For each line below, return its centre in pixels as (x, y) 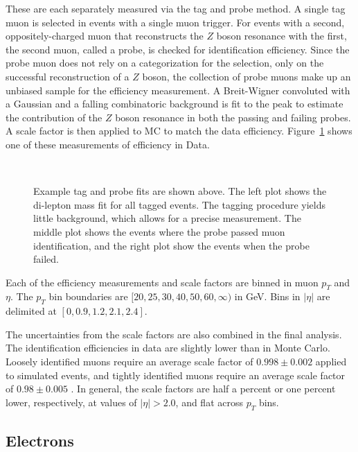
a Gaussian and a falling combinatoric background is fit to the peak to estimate (174, 104)
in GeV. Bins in (267, 296)
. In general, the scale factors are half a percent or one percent (203, 389)
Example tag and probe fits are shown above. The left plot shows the (180, 191)
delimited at (31, 311)
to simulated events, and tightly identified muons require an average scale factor (176, 375)
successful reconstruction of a (68, 76)
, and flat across (209, 402)
